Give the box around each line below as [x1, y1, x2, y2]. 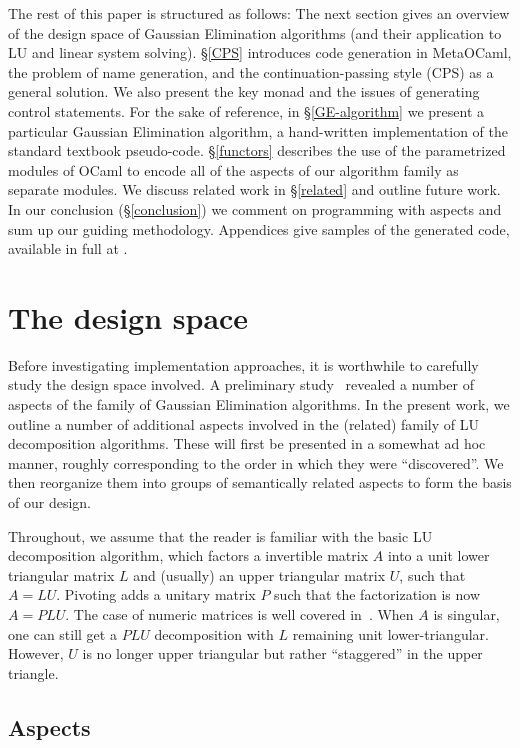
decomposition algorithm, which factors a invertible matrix [8, 545, 369, 566]
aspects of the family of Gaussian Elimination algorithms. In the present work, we [8, 394, 510, 415]
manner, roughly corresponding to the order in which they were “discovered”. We [8, 452, 504, 473]
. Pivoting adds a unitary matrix [56, 584, 256, 605]
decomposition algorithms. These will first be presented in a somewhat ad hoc [8, 433, 486, 454]
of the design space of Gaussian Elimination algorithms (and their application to [8, 22, 502, 43]
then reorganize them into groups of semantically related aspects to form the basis [8, 472, 512, 493]
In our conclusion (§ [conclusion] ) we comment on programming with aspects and [8, 198, 502, 219]
